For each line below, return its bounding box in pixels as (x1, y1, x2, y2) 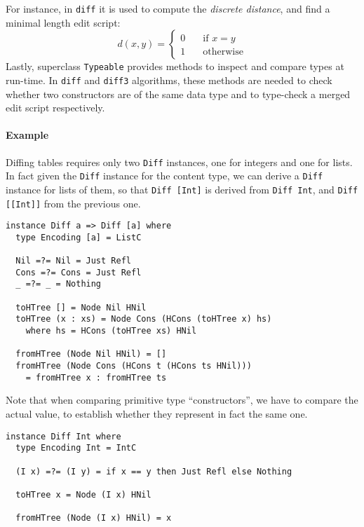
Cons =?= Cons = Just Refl (15, 267, 142, 278)
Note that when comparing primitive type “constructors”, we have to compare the (6, 392, 358, 407)
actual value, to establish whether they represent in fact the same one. (6, 406, 308, 420)
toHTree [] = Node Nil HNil (15, 302, 147, 313)
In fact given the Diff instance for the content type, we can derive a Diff (6, 168, 323, 183)
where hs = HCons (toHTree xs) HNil (25, 326, 197, 336)
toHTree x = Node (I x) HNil (15, 489, 151, 500)
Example (6, 128, 49, 142)
